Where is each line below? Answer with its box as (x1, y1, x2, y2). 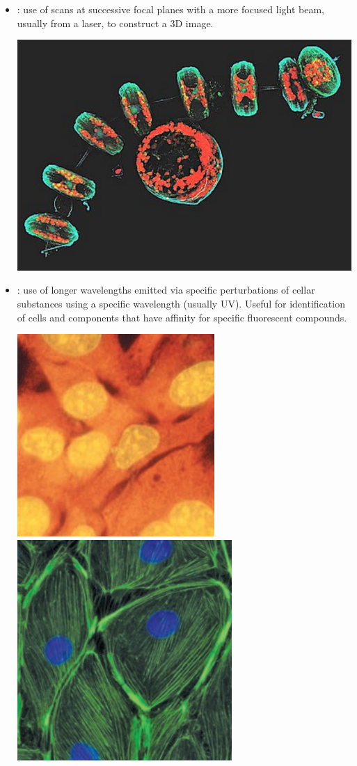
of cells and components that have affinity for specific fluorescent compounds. (17, 310, 347, 324)
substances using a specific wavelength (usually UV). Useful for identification (17, 296, 345, 310)
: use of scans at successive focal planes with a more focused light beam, (17, 2, 324, 16)
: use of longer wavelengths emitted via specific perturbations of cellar (17, 282, 315, 297)
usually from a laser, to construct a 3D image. (17, 15, 214, 30)
